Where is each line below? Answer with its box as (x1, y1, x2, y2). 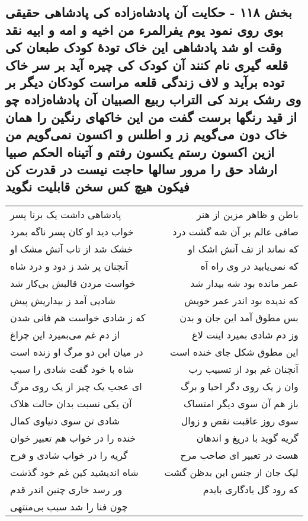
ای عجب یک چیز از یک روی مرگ (10, 379, 142, 394)
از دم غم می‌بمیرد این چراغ (10, 328, 120, 342)
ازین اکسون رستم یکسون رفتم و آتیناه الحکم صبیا (5, 142, 275, 161)
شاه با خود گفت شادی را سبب (10, 362, 134, 376)
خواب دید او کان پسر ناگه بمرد (10, 225, 134, 239)
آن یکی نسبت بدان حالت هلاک (10, 397, 132, 411)
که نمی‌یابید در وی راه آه (200, 259, 299, 273)
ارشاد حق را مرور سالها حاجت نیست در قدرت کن (5, 159, 277, 178)
